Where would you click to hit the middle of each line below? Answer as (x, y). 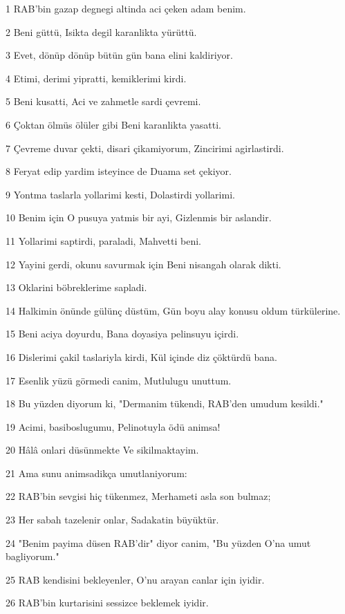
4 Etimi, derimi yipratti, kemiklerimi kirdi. (96, 78)
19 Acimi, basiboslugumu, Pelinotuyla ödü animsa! (113, 426)
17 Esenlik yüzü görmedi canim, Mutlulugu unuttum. (119, 380)
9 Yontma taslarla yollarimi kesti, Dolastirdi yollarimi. (120, 194)
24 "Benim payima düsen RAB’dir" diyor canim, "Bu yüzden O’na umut (158, 542)
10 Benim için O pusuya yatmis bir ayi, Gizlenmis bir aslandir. (139, 217)
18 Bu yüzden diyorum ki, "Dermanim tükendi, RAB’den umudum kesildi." (165, 403)
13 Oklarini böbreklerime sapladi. (76, 287)
